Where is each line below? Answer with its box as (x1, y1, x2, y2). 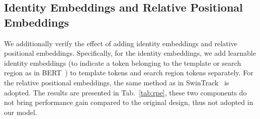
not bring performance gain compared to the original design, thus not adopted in (4, 97, 253, 107)
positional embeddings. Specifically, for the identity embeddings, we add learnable (4, 48, 256, 58)
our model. (4, 106, 37, 117)
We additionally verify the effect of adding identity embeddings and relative (4, 38, 237, 48)
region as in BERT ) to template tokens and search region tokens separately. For (4, 67, 253, 78)
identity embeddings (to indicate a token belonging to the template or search (4, 57, 241, 68)
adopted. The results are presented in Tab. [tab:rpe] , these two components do (4, 87, 247, 97)
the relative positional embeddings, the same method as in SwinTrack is (4, 77, 229, 87)
